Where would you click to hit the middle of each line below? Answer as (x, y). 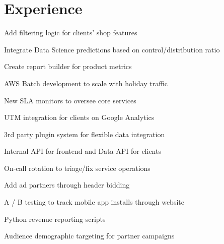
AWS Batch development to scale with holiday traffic (86, 83)
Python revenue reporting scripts (55, 219)
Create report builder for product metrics (68, 66)
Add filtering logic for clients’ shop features (71, 33)
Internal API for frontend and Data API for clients (83, 151)
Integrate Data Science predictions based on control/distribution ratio (112, 49)
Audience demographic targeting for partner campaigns (89, 236)
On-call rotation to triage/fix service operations (77, 168)
